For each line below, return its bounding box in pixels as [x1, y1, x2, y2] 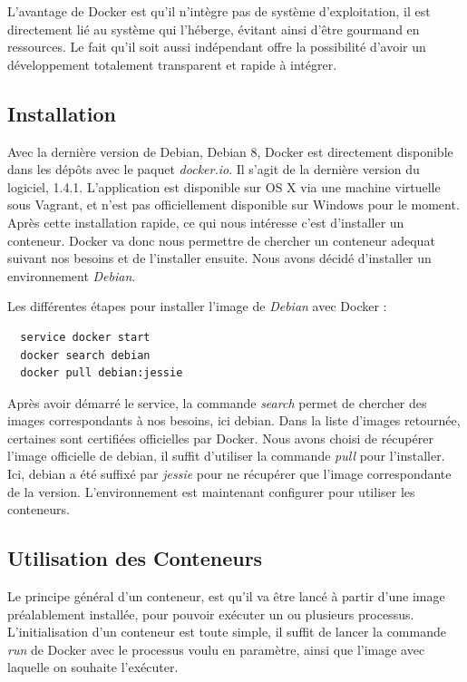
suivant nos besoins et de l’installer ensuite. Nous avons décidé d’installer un [7, 248, 432, 268]
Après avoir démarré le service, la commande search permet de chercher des [7, 393, 427, 412]
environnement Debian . [7, 266, 136, 285]
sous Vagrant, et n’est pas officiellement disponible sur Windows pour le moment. [7, 195, 460, 214]
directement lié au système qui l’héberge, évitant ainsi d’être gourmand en [7, 19, 420, 38]
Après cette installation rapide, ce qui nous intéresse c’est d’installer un [7, 212, 404, 231]
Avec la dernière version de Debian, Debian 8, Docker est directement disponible [7, 141, 453, 161]
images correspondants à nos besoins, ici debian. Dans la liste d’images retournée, [7, 411, 461, 430]
